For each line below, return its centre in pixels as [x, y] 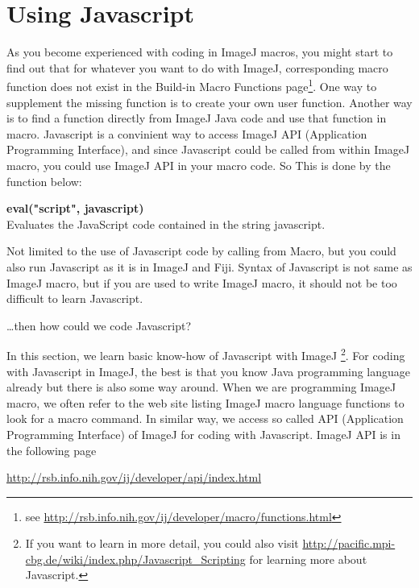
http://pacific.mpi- [349, 543]
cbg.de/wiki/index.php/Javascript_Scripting [135, 559]
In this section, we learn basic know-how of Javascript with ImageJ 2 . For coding [206, 354]
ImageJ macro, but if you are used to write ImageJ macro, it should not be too [202, 282]
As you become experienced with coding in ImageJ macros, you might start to [200, 52]
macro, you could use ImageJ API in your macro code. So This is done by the [199, 165]
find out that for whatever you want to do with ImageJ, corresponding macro [197, 67]
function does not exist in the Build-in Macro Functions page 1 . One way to [192, 85]
